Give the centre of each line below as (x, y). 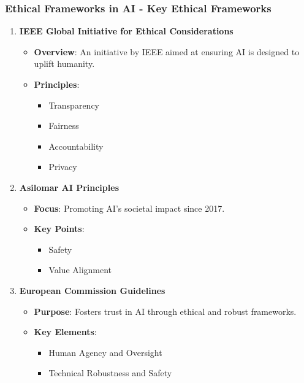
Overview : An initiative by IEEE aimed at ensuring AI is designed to (167, 51)
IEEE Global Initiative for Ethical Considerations (126, 31)
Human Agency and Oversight (105, 352)
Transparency (74, 105)
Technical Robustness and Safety (110, 373)
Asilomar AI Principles (69, 187)
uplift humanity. (64, 64)
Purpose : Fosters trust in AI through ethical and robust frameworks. (165, 311)
